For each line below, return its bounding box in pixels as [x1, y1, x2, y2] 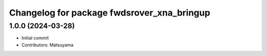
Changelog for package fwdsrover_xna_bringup [9, 7, 210, 18]
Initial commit [21, 35, 49, 41]
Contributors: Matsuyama [21, 42, 74, 48]
